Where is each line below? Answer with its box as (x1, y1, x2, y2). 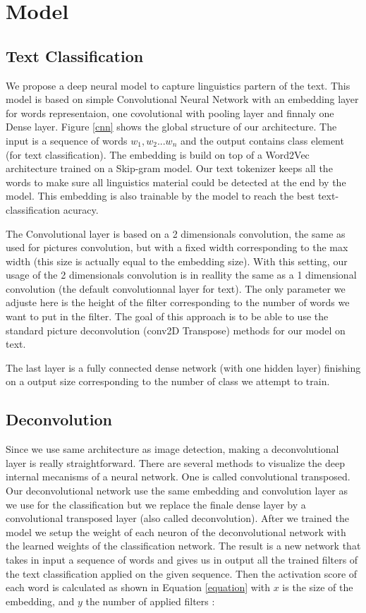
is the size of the (282, 580, 353, 595)
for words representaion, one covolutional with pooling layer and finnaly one (6, 105, 334, 120)
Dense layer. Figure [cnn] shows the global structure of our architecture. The (6, 119, 337, 134)
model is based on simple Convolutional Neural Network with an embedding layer (6, 92, 359, 107)
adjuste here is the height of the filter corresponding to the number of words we (6, 295, 350, 310)
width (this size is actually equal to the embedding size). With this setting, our (6, 253, 348, 268)
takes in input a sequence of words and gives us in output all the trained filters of (6, 552, 358, 566)
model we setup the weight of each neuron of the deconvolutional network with (6, 524, 346, 539)
